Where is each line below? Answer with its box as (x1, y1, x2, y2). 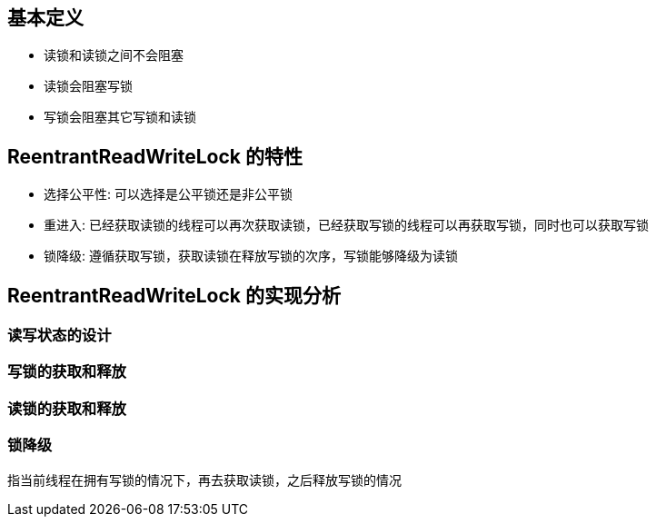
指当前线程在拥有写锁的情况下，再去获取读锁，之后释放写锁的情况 (7, 471, 402, 488)
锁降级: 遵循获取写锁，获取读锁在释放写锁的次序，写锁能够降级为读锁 (44, 248, 458, 264)
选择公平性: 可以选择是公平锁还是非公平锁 (44, 186, 293, 203)
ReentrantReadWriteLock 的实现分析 (7, 283, 341, 307)
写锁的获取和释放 (7, 362, 126, 381)
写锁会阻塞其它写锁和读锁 (44, 109, 196, 125)
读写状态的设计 (7, 326, 112, 345)
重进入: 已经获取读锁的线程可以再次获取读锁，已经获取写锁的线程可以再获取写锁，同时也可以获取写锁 (44, 217, 649, 233)
